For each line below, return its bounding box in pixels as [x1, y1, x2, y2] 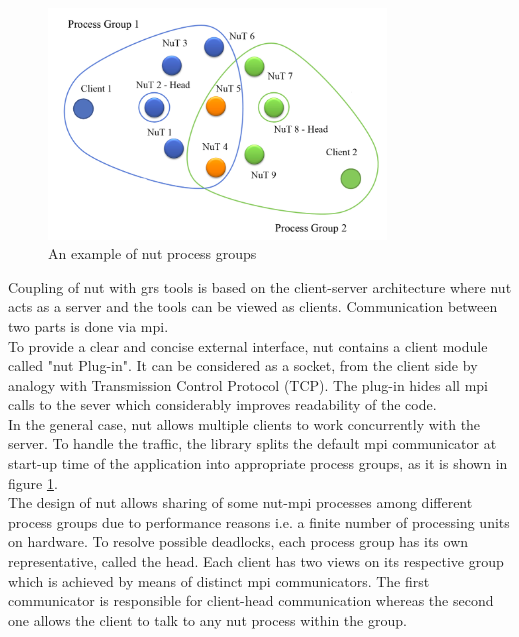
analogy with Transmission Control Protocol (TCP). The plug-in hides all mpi [8, 374, 488, 395]
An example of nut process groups [48, 243, 257, 264]
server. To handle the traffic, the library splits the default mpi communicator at [8, 433, 497, 454]
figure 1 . [8, 472, 58, 493]
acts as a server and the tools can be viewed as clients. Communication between [8, 296, 498, 317]
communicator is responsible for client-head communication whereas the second [8, 590, 494, 611]
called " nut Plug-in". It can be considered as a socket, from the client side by [8, 355, 478, 376]
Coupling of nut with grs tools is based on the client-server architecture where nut [8, 276, 512, 297]
